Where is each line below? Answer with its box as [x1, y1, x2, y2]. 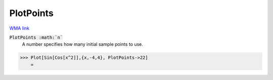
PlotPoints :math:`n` [9, 34, 63, 40]
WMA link [9, 25, 30, 31]
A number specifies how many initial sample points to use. [22, 41, 144, 47]
